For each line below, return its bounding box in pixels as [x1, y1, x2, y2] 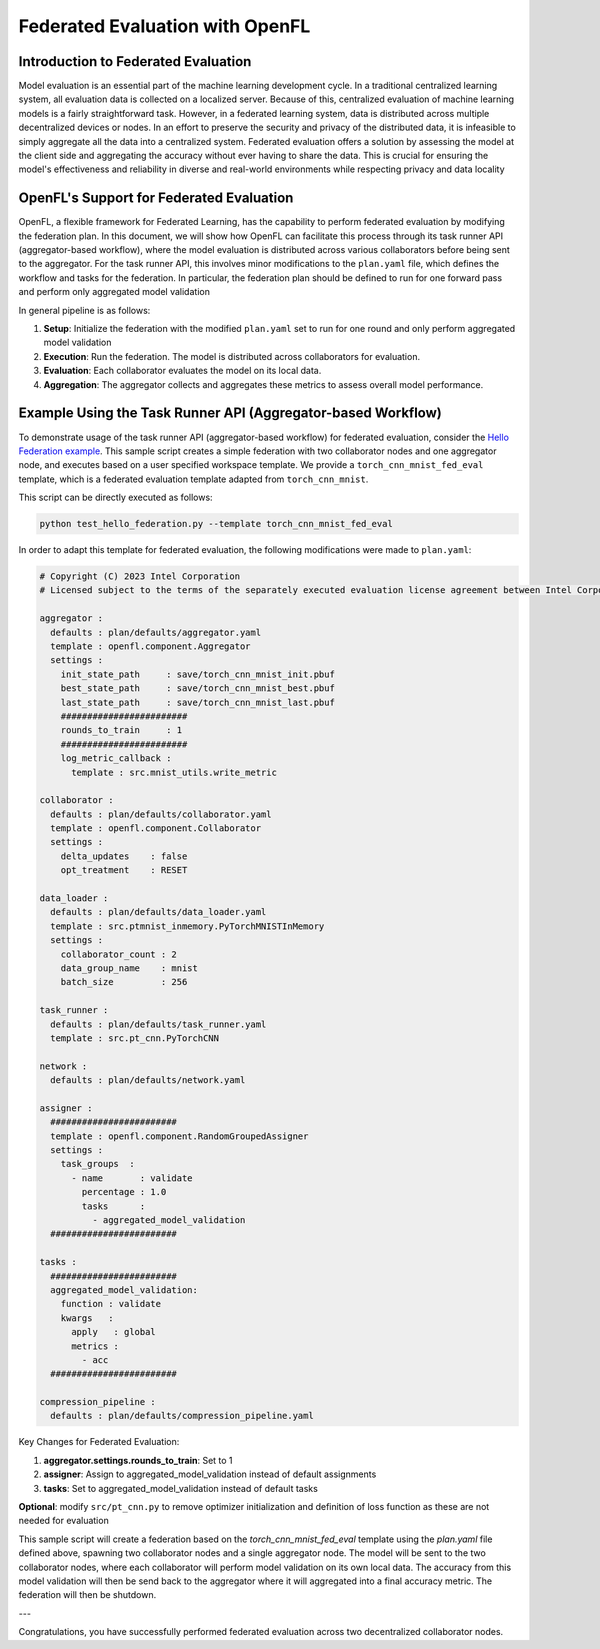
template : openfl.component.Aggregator [50, 640, 251, 652]
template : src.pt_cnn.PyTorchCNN [50, 1032, 220, 1044]
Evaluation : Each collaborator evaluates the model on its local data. [43, 365, 322, 377]
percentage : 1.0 [81, 1186, 167, 1198]
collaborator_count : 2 [60, 948, 177, 960]
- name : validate [71, 1172, 194, 1184]
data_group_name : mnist [60, 962, 199, 974]
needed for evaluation [18, 1515, 109, 1527]
